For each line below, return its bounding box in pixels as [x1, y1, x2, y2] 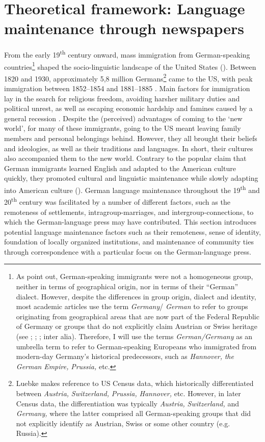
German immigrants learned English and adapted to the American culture [4, 162, 236, 173]
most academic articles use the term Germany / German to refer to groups [16, 301, 248, 312]
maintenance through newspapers [4, 18, 244, 39]
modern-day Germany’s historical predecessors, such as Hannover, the [16, 351, 234, 362]
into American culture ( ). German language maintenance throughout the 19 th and [4, 183, 260, 195]
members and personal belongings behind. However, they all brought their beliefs [4, 133, 257, 144]
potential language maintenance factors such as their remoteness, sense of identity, [4, 226, 261, 237]
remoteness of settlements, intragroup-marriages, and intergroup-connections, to [4, 206, 254, 217]
